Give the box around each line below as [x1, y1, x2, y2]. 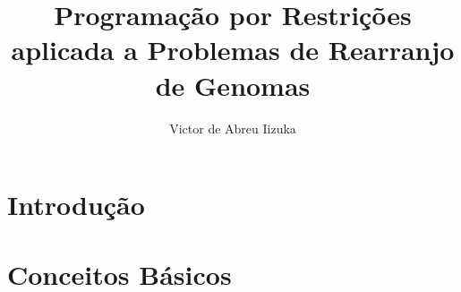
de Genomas [155, 66, 311, 103]
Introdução [7, 186, 145, 223]
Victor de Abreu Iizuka [169, 118, 296, 137]
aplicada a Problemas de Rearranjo [11, 31, 455, 68]
